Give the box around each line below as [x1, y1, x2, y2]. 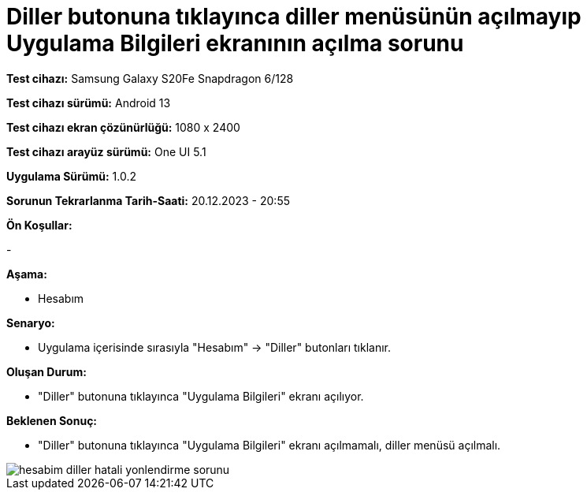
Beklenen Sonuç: [6, 413, 98, 427]
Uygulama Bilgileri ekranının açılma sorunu [6, 30, 464, 57]
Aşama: [6, 267, 47, 281]
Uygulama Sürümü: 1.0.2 [6, 169, 136, 183]
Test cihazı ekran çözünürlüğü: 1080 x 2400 [6, 120, 240, 134]
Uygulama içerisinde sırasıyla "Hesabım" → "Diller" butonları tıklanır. [38, 340, 392, 354]
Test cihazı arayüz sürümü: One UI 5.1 [6, 144, 206, 158]
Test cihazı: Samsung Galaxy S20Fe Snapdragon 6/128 [6, 71, 294, 85]
